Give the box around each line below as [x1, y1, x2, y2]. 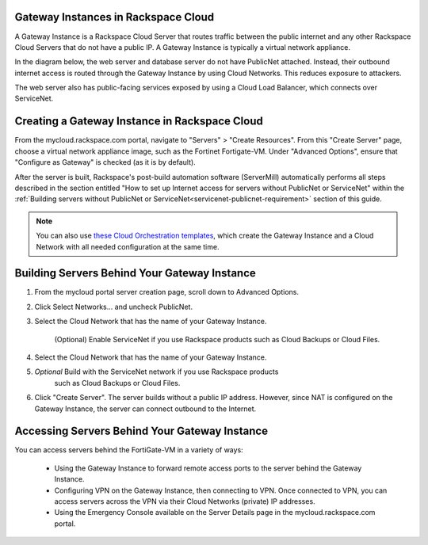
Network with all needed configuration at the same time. [36, 242, 220, 251]
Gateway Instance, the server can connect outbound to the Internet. [34, 404, 257, 414]
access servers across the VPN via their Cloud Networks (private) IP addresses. [54, 497, 316, 506]
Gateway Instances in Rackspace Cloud [14, 10, 215, 24]
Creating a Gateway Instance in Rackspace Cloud [14, 115, 263, 128]
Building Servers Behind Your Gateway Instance [14, 266, 257, 280]
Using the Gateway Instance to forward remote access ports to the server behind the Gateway [54, 463, 362, 473]
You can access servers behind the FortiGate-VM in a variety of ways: [14, 445, 243, 455]
